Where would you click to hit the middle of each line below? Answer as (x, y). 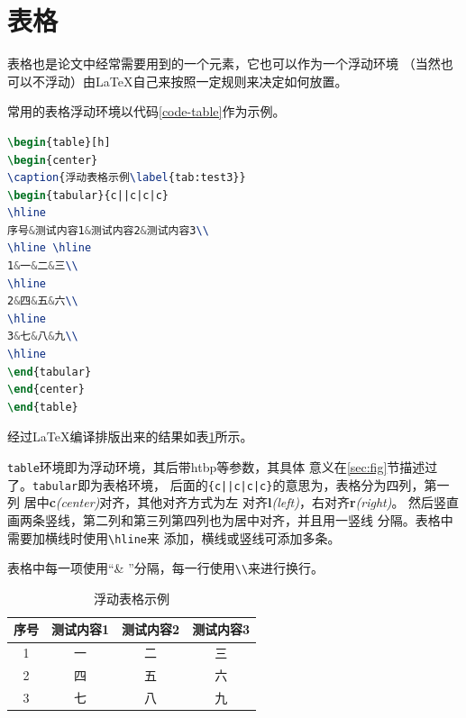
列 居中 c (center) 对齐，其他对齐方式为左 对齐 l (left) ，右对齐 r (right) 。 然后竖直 (233, 502)
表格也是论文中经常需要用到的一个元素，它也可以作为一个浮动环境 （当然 (224, 64)
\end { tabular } (50, 372)
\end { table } (43, 407)
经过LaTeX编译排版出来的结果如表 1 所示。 (130, 436)
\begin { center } (53, 160)
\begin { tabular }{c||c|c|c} (88, 195)
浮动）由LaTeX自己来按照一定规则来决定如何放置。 (196, 81)
